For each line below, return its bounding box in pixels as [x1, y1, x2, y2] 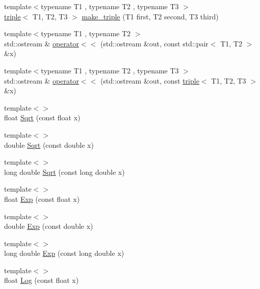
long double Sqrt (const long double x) [4, 166, 125, 177]
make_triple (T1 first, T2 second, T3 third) [82, 11, 219, 21]
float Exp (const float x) [4, 193, 80, 204]
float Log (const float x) [4, 275, 79, 285]
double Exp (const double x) [4, 221, 93, 231]
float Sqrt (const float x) [4, 112, 81, 123]
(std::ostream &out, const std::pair [100, 38, 209, 48]
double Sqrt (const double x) [4, 139, 94, 150]
